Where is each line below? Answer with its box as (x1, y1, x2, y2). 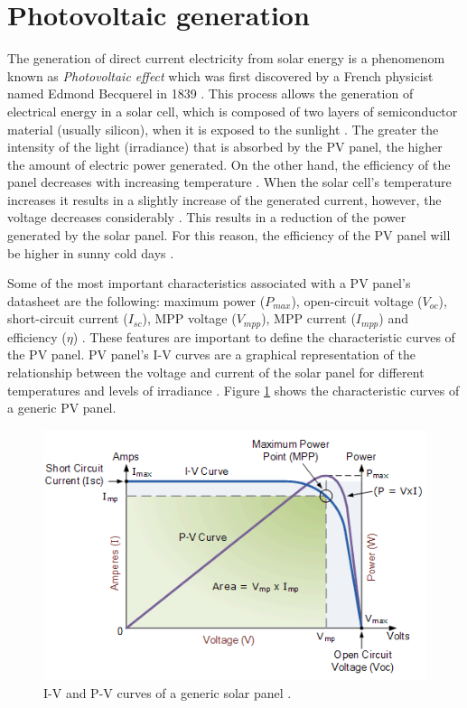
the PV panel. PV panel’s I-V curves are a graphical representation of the (7, 345, 416, 364)
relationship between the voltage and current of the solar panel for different (7, 363, 425, 382)
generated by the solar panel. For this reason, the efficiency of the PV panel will (7, 226, 451, 245)
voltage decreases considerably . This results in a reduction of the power (7, 208, 406, 227)
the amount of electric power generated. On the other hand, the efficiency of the (7, 154, 451, 173)
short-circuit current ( (7, 309, 128, 328)
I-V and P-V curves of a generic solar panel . (43, 683, 292, 702)
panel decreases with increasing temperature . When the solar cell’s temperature (7, 172, 452, 191)
